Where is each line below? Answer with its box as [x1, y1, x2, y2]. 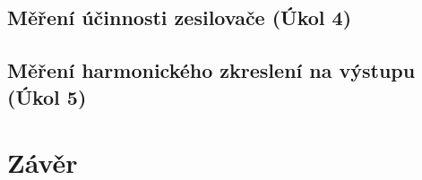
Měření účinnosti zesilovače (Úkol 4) [7, 4, 352, 31]
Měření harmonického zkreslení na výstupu [7, 56, 416, 84]
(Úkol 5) [7, 82, 87, 110]
